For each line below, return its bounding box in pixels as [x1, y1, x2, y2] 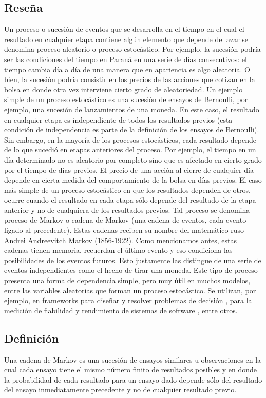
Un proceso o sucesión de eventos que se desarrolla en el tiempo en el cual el [4, 24, 244, 34]
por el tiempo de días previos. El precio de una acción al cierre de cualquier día [4, 164, 254, 175]
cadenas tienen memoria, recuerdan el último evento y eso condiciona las [4, 245, 233, 255]
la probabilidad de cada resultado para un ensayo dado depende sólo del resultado [4, 374, 262, 385]
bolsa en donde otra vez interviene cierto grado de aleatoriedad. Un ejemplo [4, 84, 243, 94]
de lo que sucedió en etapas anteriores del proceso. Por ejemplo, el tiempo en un [4, 144, 256, 155]
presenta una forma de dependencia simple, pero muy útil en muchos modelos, [4, 275, 251, 286]
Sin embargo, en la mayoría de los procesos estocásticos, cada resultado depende [4, 134, 257, 145]
